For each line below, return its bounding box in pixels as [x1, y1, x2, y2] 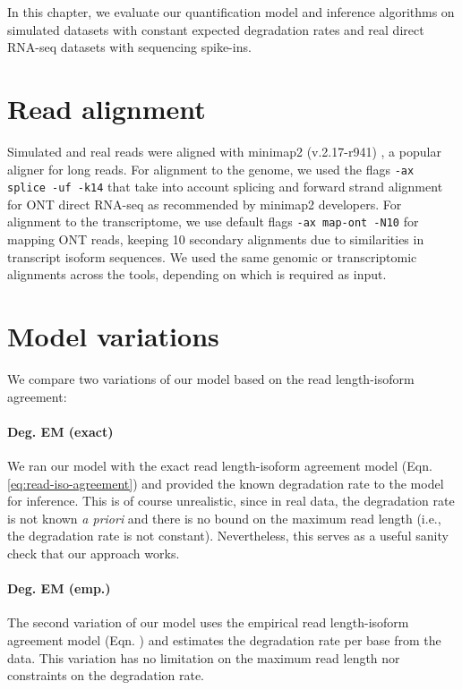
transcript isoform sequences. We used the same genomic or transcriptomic [7, 247, 417, 266]
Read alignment [7, 89, 206, 126]
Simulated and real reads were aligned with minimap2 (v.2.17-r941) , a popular [7, 141, 441, 160]
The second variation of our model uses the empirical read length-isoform [7, 613, 409, 632]
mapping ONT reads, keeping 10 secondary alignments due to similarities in [7, 230, 424, 249]
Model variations [7, 318, 219, 354]
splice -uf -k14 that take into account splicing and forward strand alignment [7, 177, 443, 196]
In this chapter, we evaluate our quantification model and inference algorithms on [7, 3, 455, 21]
